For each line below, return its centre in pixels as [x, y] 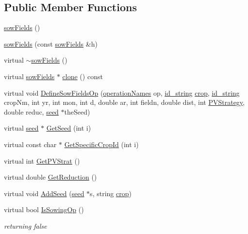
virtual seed [21, 128]
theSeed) [77, 111]
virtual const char [30, 144]
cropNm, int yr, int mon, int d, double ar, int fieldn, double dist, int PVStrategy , [124, 102]
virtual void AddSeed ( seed [44, 193]
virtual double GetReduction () [50, 177]
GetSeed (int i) [69, 128]
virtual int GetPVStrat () [42, 160]
